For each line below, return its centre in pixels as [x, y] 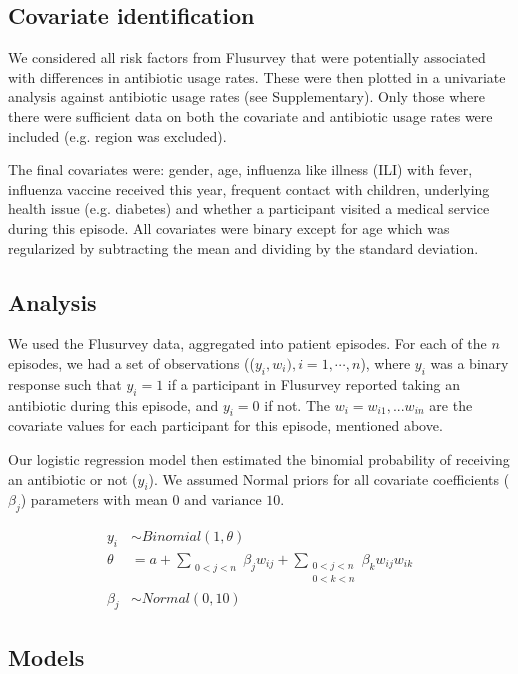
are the [451, 404]
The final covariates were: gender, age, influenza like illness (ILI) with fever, [240, 169]
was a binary [469, 362]
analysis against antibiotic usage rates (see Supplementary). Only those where [247, 96]
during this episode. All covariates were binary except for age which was [229, 227]
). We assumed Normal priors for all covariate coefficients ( [329, 478]
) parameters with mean [94, 499]
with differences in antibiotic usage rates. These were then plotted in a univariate [257, 76]
